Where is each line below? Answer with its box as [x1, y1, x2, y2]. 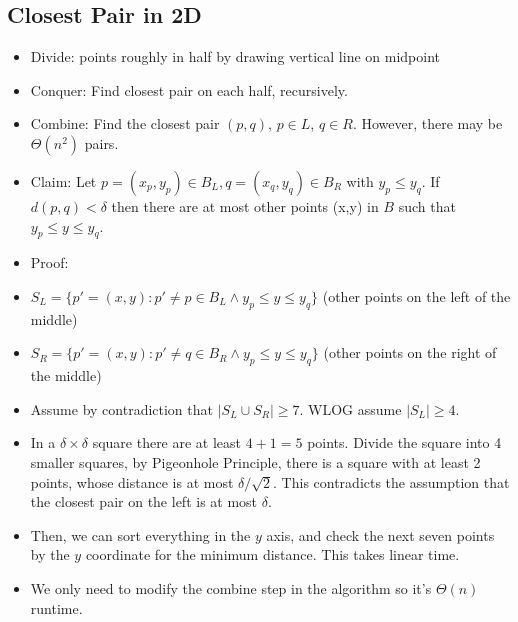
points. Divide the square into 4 [307, 432, 502, 453]
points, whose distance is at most [30, 471, 234, 492]
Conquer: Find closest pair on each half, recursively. [30, 79, 348, 100]
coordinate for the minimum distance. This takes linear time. [85, 544, 460, 565]
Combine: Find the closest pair [30, 113, 220, 134]
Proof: [30, 252, 69, 273]
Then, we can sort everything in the [30, 524, 251, 545]
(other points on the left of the [322, 285, 511, 306]
